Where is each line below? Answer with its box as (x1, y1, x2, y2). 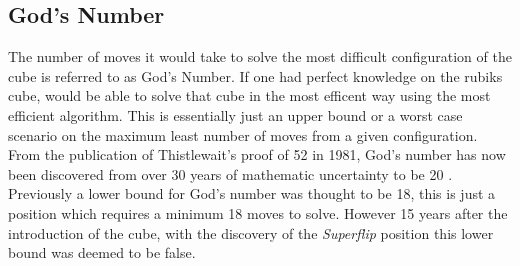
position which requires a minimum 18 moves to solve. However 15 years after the (8, 202, 508, 223)
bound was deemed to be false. (8, 242, 196, 263)
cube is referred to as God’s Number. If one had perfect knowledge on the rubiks (8, 65, 503, 86)
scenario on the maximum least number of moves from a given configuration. (8, 124, 478, 145)
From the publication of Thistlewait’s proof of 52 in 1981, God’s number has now (8, 144, 506, 165)
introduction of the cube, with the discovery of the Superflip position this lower (8, 222, 494, 243)
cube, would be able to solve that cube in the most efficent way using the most (8, 85, 491, 106)
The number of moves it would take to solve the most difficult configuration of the (8, 46, 512, 67)
